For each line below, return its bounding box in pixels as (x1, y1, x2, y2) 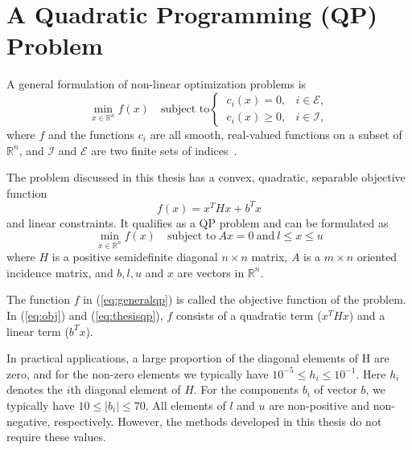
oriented (356, 248, 398, 265)
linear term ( (6, 322, 69, 339)
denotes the (6, 381, 64, 398)
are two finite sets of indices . (91, 141, 237, 158)
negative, (6, 412, 51, 429)
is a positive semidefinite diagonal (51, 248, 218, 265)
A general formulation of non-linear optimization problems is (6, 76, 307, 92)
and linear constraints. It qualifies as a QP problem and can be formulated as (6, 214, 389, 231)
